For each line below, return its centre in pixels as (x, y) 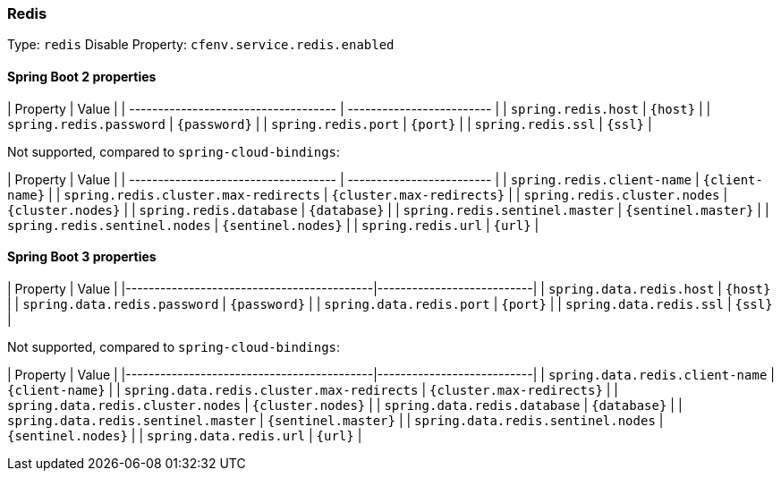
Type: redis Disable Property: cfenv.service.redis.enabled (201, 45)
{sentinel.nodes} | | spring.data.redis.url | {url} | (185, 435)
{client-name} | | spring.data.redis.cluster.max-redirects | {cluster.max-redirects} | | (313, 389)
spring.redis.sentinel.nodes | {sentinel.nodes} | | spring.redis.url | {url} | (273, 225)
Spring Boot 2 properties (82, 76)
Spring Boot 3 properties (82, 257)
